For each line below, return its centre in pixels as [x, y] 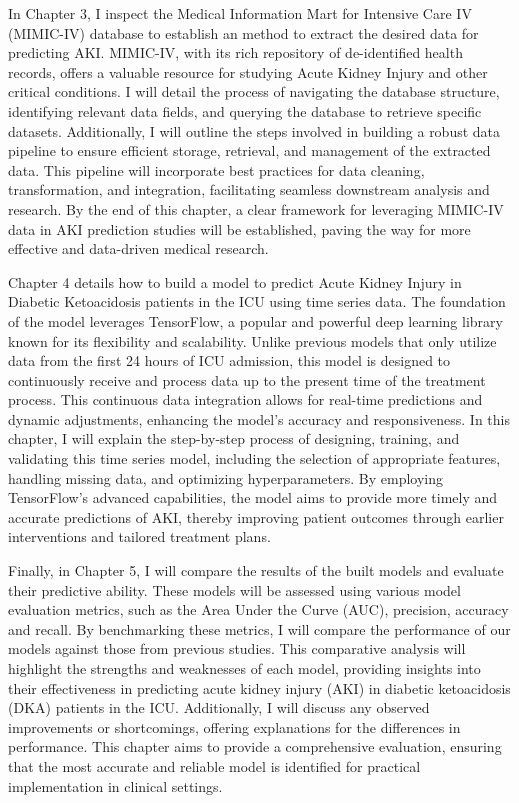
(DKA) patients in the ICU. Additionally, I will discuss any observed [219, 707]
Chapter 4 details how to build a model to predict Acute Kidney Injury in [235, 281]
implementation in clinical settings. [115, 785]
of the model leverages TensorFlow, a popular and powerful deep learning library [255, 320]
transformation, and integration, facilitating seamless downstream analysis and [249, 189]
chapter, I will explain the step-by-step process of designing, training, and [234, 438]
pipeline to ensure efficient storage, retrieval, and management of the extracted [249, 150]
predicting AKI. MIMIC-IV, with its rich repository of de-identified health [235, 52]
